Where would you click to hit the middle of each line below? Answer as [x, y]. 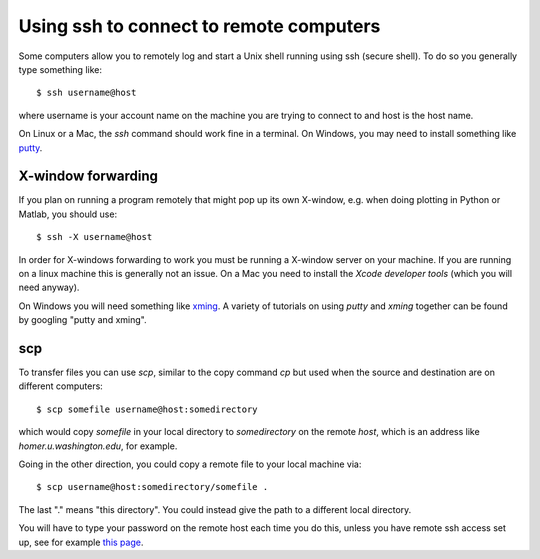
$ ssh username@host [86, 93]
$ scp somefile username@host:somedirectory [147, 409]
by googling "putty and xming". [82, 320]
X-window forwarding [88, 176]
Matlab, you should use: [68, 214]
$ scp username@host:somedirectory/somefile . [152, 487]
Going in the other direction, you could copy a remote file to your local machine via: [190, 464]
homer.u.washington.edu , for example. [98, 446]
